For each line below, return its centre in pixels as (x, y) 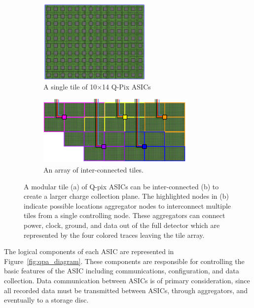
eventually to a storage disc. (46, 300)
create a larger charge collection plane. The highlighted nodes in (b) (126, 196)
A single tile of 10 (70, 86)
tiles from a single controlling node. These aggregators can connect (125, 215)
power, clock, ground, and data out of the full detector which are (122, 225)
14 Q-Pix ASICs (127, 86)
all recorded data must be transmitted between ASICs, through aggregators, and (126, 290)
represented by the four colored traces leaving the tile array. (114, 235)
